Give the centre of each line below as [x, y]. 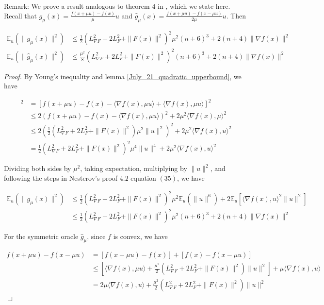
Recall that [20, 15]
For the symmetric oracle [41, 236]
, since [96, 236]
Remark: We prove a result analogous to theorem [77, 6]
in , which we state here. [194, 6]
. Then [236, 15]
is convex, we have [140, 236]
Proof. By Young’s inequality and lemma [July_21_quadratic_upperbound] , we [123, 76]
